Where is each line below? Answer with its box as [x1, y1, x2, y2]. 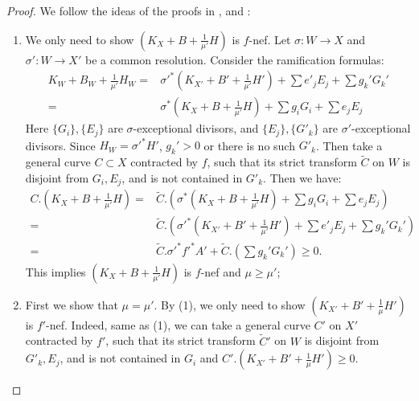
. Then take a [315, 137, 383, 153]
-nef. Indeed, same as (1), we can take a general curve [46, 316, 310, 333]
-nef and [200, 263, 241, 280]
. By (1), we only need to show [154, 296, 306, 313]
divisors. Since [25, 137, 96, 153]
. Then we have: [263, 169, 342, 186]
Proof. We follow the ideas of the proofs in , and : [6, 2, 251, 18]
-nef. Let [249, 31, 291, 47]
